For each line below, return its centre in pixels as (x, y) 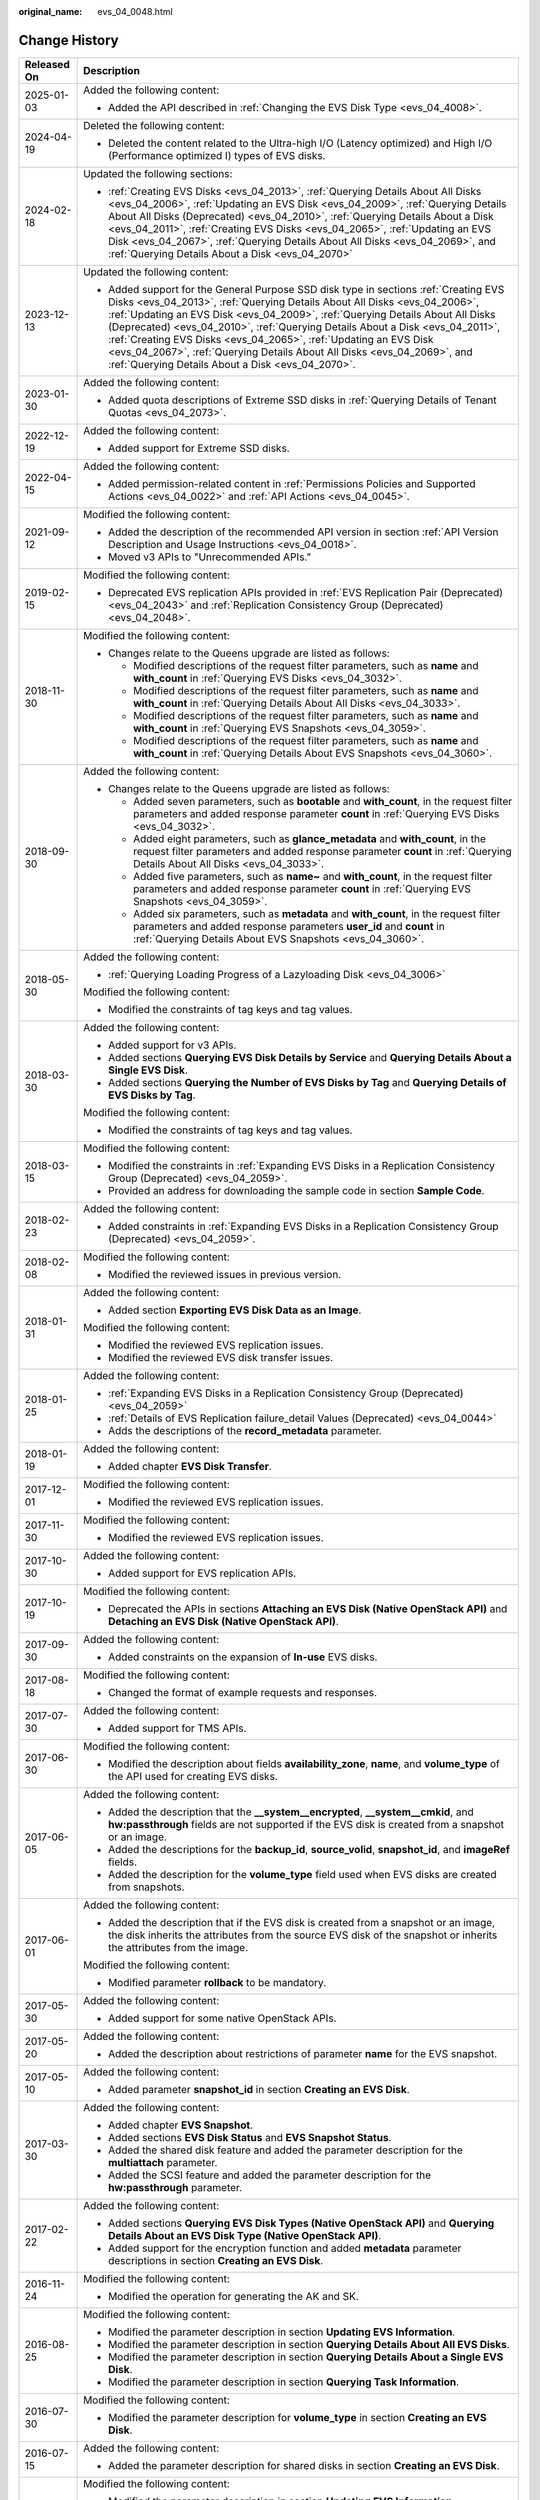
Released (47, 64)
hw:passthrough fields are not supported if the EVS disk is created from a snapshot (306, 1824)
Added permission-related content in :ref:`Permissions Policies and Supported (292, 483)
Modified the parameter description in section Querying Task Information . (284, 2382)
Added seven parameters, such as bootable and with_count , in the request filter (323, 801)
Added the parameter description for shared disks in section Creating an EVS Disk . (304, 2465)
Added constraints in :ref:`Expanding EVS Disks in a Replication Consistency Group (303, 1226)
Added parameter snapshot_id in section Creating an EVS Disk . (259, 2089)
